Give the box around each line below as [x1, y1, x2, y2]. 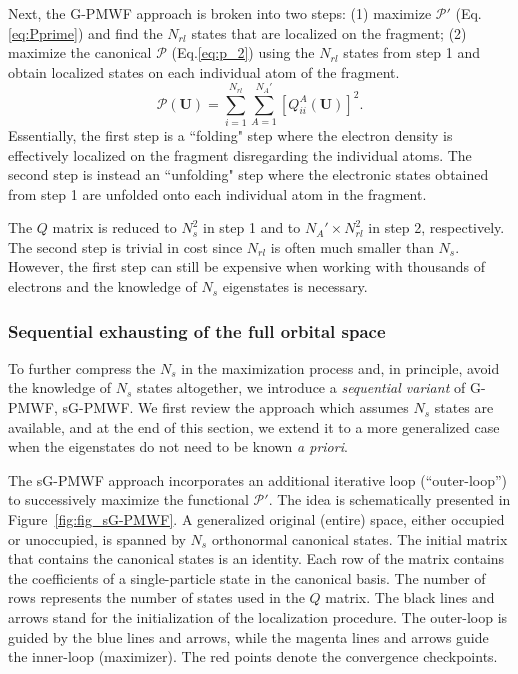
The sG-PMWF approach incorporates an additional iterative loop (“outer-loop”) [8, 469, 508, 490]
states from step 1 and [343, 42, 481, 63]
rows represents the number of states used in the [8, 587, 305, 608]
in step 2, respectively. [368, 217, 505, 238]
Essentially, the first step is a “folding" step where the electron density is [8, 124, 453, 145]
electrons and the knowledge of [8, 276, 197, 297]
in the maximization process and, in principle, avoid [181, 357, 500, 378]
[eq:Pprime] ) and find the [8, 22, 163, 43]
